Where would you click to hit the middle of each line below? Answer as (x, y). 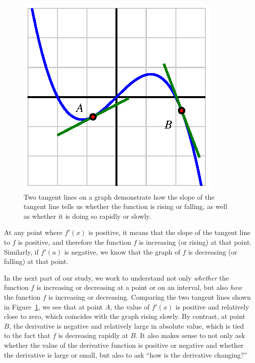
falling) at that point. (36, 261)
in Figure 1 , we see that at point (53, 306)
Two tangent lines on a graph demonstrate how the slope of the (119, 196)
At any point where (33, 232)
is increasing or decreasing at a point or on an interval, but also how (139, 287)
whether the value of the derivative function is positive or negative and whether (124, 345)
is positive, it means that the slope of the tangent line (170, 232)
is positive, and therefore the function (74, 242)
